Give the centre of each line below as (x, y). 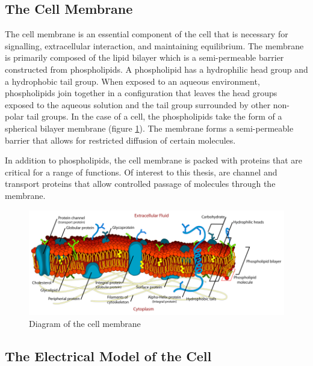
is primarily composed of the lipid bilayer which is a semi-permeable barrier (144, 57)
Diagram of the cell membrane (85, 323)
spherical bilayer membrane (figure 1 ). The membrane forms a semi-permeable (149, 128)
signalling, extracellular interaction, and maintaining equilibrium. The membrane (154, 45)
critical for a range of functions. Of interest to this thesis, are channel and (141, 172)
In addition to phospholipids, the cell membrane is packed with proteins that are (153, 160)
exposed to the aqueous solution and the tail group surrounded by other (138, 104)
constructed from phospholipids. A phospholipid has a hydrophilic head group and (156, 69)
